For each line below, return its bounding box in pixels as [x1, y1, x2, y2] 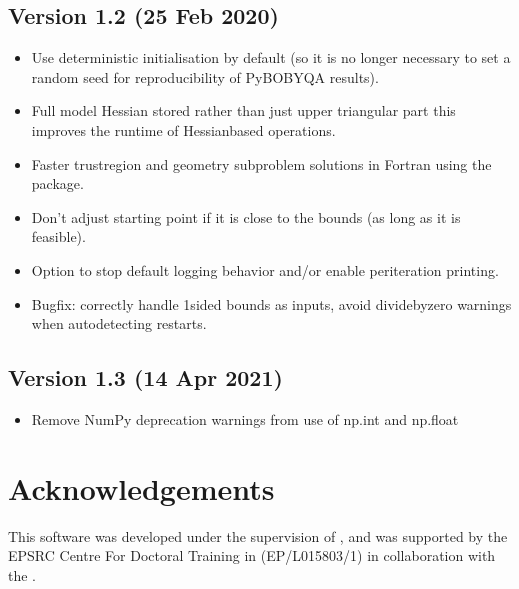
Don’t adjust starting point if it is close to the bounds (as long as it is [31, 206, 461, 227]
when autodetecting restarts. [31, 313, 207, 334]
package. [31, 173, 84, 194]
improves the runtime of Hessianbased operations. [31, 119, 336, 140]
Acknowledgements [8, 467, 275, 508]
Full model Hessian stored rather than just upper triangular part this [31, 100, 456, 121]
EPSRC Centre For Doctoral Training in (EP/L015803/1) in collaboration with [8, 545, 496, 566]
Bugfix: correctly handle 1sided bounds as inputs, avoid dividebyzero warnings [31, 293, 512, 314]
